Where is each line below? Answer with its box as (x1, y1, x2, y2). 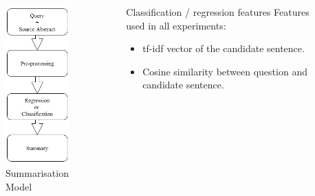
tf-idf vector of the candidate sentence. (142, 41, 305, 56)
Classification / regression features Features (126, 5, 309, 19)
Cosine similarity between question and (142, 64, 307, 78)
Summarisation (6, 166, 69, 180)
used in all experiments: (126, 18, 226, 32)
